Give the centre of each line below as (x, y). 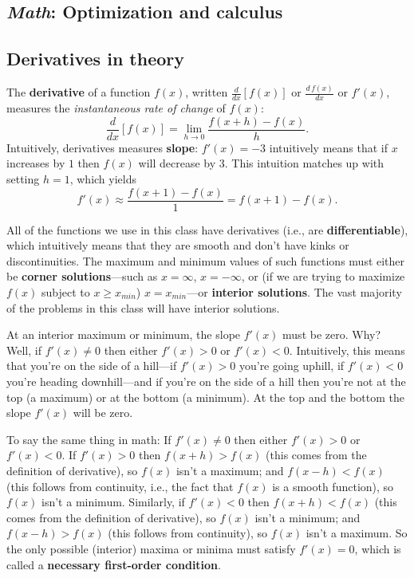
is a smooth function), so (333, 486)
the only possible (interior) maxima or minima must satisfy (151, 548)
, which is (378, 548)
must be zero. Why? (332, 334)
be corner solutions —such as (82, 276)
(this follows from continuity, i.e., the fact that (120, 486)
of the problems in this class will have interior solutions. (143, 307)
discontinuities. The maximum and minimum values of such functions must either (206, 260)
